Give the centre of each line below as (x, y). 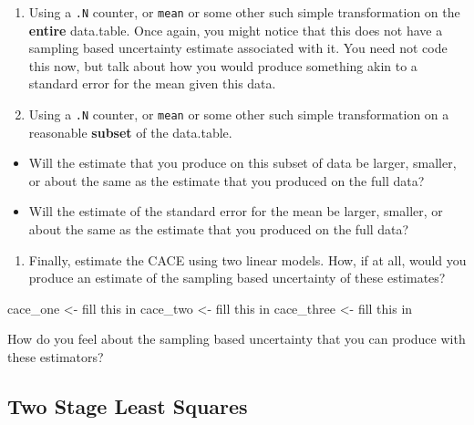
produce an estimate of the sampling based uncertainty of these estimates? (237, 278)
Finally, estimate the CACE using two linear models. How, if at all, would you (247, 259)
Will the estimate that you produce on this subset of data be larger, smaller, (242, 163)
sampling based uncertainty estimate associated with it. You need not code (238, 48)
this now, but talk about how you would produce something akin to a (223, 65)
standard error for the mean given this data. (152, 83)
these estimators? (56, 357)
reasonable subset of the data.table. (130, 132)
